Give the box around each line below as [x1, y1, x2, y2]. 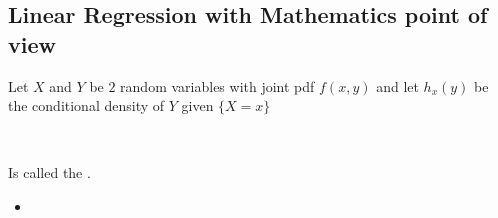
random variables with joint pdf [120, 75, 315, 96]
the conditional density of [8, 95, 165, 116]
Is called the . [8, 162, 91, 183]
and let [376, 75, 419, 96]
